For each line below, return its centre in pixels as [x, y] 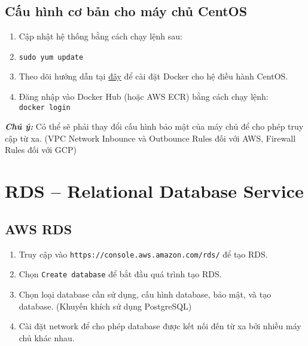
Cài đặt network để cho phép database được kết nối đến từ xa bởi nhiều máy [160, 326]
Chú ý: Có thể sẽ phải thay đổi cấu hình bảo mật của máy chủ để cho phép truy [154, 126]
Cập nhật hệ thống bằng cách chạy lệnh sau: [100, 36]
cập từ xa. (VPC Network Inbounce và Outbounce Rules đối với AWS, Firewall [150, 138]
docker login [45, 107]
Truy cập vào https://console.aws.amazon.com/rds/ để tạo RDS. [143, 254]
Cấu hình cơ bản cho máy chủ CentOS [126, 11]
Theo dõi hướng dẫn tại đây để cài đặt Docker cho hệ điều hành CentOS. [153, 76]
